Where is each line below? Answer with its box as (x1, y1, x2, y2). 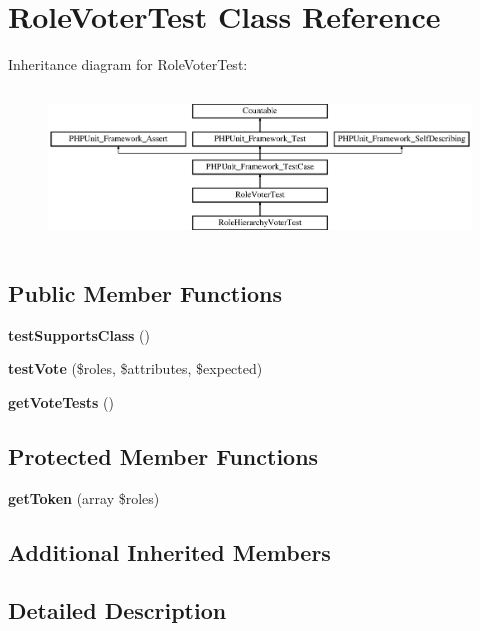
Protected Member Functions (8, 440, 319, 471)
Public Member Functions (8, 277, 282, 308)
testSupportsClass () (8, 324, 150, 345)
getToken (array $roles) (8, 487, 160, 508)
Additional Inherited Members (8, 536, 331, 567)
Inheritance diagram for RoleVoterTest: (8, 54, 248, 75)
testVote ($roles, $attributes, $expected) (8, 358, 263, 379)
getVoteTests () (8, 391, 114, 412)
